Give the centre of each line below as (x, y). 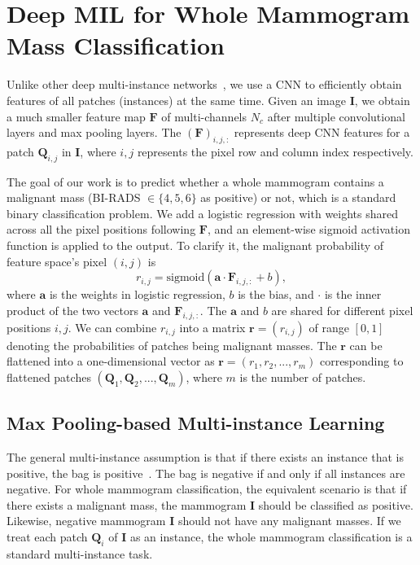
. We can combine (112, 327)
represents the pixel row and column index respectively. (275, 151)
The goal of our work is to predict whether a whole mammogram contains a (195, 181)
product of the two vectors (72, 310)
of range (329, 327)
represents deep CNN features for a (322, 132)
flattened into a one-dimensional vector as (111, 361)
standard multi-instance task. (80, 553)
